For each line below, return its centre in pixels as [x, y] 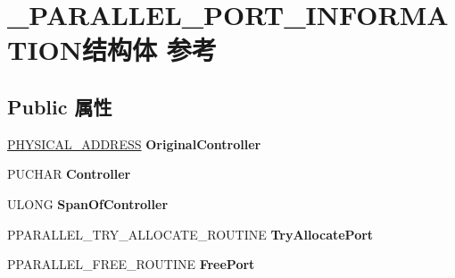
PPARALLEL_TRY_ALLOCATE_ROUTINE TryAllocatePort [190, 234]
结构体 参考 [149, 50]
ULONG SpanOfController [88, 203]
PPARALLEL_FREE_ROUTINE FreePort [131, 264]
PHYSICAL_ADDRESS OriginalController [134, 143]
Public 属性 [60, 106]
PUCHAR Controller [69, 174]
